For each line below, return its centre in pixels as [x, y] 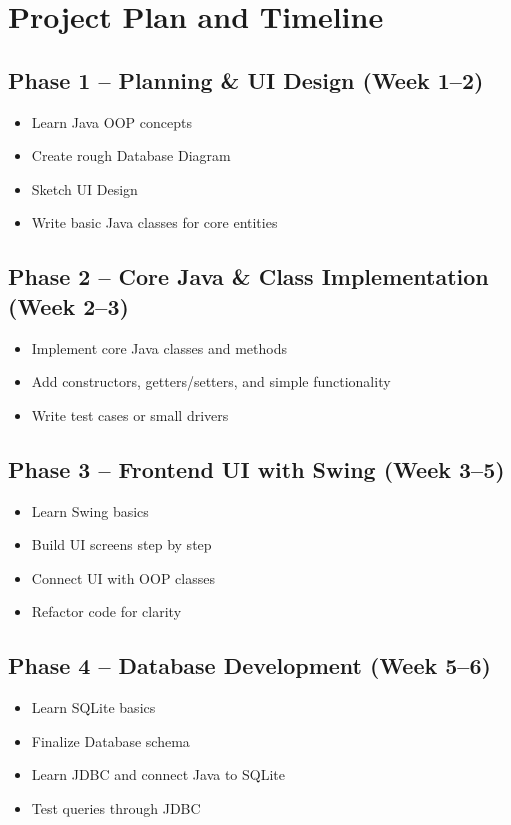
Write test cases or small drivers [130, 414]
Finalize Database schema [110, 740]
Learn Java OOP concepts [111, 121]
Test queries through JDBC [116, 807]
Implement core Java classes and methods [159, 347]
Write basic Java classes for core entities [154, 222]
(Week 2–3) [68, 305]
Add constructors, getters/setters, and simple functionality [211, 381]
